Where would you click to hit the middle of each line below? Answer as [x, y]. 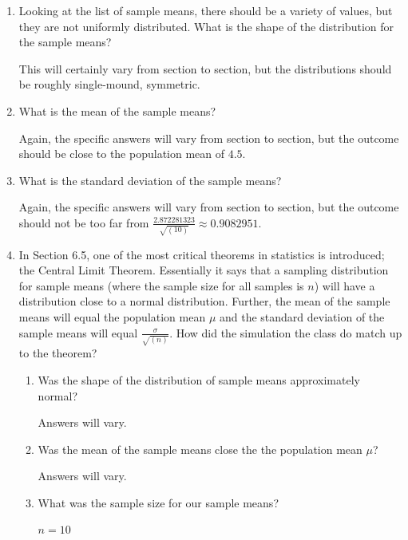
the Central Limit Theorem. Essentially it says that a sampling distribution [204, 270]
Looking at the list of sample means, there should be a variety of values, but [206, 10]
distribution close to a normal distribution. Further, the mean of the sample [204, 301]
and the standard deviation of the [302, 317]
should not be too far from [84, 222]
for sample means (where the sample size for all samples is [161, 285]
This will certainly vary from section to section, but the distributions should [205, 68]
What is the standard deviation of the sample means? [150, 180]
